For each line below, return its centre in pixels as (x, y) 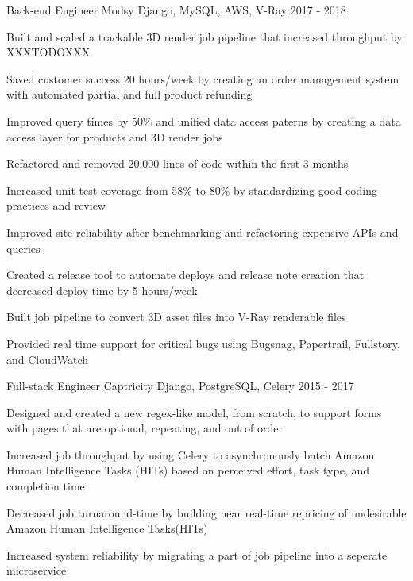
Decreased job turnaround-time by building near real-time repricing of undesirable (206, 512)
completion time (46, 486)
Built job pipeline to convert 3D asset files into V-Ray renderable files (176, 317)
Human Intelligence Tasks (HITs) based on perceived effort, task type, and (188, 470)
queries (23, 248)
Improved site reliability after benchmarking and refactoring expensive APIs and (203, 232)
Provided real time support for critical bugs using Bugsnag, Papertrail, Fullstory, (203, 343)
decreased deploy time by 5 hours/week (102, 290)
